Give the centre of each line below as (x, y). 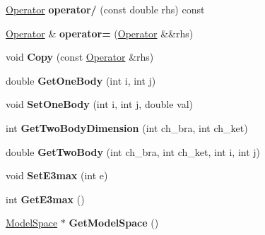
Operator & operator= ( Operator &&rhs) (100, 33)
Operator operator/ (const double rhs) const (105, 9)
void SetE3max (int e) (57, 175)
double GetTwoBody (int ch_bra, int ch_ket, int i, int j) (133, 151)
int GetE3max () (45, 199)
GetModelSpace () (114, 223)
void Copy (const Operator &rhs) (80, 57)
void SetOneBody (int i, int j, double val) (99, 104)
